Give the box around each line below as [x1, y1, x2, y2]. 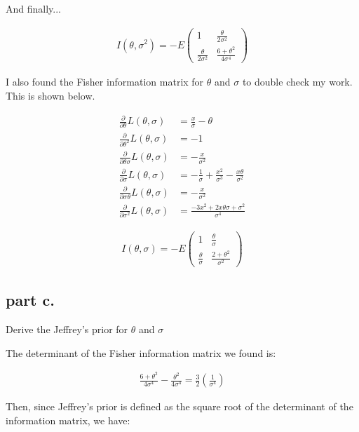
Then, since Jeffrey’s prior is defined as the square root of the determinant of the [6, 399, 353, 414]
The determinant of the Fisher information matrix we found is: [6, 345, 276, 360]
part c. [6, 289, 55, 311]
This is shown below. [6, 88, 95, 103]
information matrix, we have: [6, 412, 130, 427]
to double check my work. [242, 74, 353, 89]
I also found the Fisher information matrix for [6, 74, 204, 89]
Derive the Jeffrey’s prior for [6, 321, 128, 336]
